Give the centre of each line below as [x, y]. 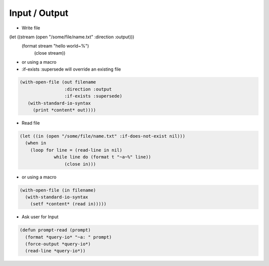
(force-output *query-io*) [58, 244]
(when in [36, 143]
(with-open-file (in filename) [58, 190]
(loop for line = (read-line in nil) [76, 150]
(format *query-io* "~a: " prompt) [68, 237]
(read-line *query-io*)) [55, 251]
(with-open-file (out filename [58, 82]
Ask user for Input [40, 217]
